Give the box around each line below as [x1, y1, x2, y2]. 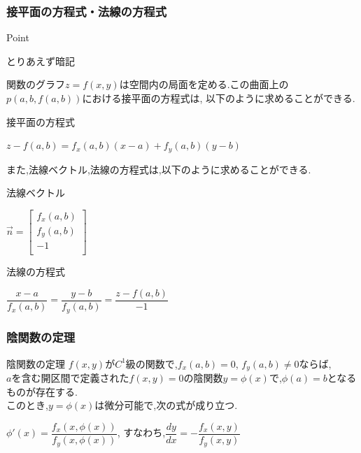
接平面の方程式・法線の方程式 [6, 2, 167, 20]
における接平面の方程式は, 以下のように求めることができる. [82, 91, 355, 105]
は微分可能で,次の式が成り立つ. [94, 398, 238, 412]
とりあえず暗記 [6, 53, 75, 68]
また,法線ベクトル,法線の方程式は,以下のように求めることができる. [6, 161, 311, 176]
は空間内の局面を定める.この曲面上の [119, 77, 289, 92]
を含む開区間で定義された [11, 371, 129, 385]
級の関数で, [125, 356, 178, 371]
